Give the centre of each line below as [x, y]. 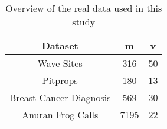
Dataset [60, 45]
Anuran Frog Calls [60, 115]
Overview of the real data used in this [84, 8]
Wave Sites [60, 63]
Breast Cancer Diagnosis [60, 97]
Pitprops [60, 80]
